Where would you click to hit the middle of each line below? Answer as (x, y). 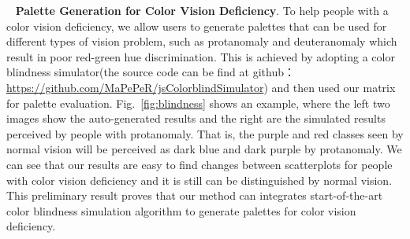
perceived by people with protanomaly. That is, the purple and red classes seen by (205, 133)
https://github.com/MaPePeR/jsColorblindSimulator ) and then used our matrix (201, 87)
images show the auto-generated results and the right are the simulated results (196, 118)
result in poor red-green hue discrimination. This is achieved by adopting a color (201, 56)
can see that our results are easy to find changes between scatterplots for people (199, 164)
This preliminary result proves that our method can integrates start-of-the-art (195, 195)
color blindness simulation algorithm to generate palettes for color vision (181, 210)
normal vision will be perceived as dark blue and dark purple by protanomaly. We (204, 149)
